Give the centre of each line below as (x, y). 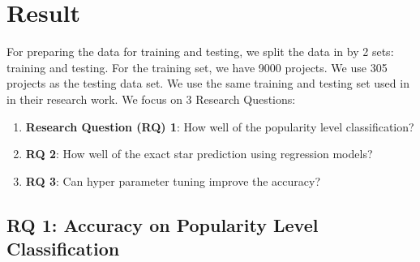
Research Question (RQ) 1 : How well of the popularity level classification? (220, 126)
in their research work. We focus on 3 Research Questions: (151, 99)
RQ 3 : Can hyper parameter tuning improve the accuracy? (173, 180)
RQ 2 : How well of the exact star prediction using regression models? (199, 154)
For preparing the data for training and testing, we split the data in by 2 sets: (200, 52)
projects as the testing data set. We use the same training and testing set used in (208, 83)
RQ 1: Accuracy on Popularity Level (163, 224)
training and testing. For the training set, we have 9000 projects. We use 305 (197, 67)
